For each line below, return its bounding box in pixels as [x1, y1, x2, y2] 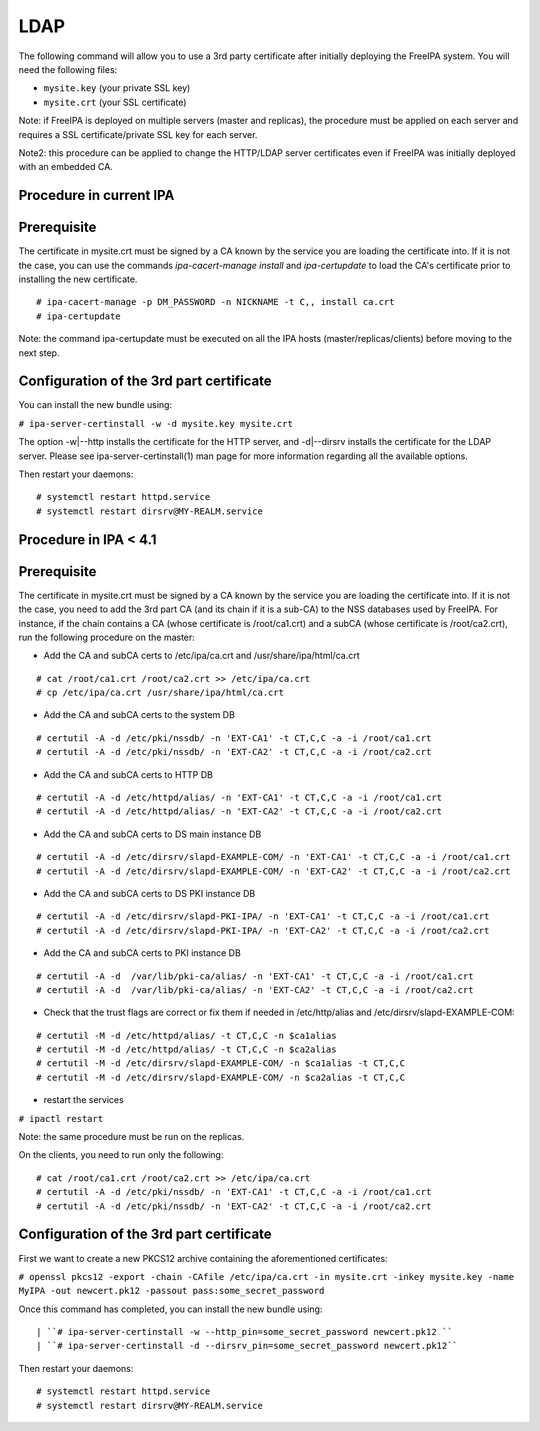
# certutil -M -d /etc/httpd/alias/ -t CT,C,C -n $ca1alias [36, 1030, 337, 1041]
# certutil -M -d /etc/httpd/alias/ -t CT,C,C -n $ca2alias [36, 1044, 337, 1055]
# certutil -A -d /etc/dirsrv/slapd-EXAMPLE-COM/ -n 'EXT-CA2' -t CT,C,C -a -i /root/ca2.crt [36, 865, 511, 877]
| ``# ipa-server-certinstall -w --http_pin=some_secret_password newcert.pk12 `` [36, 1326, 453, 1338]
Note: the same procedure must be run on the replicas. [18, 1131, 245, 1143]
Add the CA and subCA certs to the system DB [43, 709, 235, 721]
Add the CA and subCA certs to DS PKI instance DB [43, 887, 256, 899]
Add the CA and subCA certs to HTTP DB [43, 768, 214, 780]
